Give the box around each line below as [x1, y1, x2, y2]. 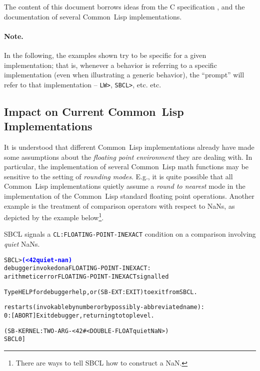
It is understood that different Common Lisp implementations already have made [4, 142, 254, 152]
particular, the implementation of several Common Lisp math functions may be [4, 161, 249, 172]
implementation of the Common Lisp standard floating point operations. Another [4, 190, 254, 201]
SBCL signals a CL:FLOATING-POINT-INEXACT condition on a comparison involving [4, 229, 256, 239]
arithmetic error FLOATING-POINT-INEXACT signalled [4, 273, 169, 280]
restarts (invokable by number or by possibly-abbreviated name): [4, 304, 204, 311]
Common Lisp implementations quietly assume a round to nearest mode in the [4, 181, 245, 191]
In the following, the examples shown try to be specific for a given [4, 49, 206, 60]
